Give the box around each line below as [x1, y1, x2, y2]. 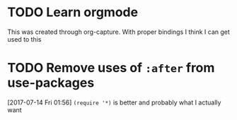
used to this [7, 35, 42, 43]
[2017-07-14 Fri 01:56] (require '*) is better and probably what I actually [7, 98, 221, 107]
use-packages [7, 75, 95, 91]
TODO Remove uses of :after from [7, 60, 215, 76]
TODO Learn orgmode [7, 4, 139, 20]
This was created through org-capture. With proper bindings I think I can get [7, 28, 230, 36]
